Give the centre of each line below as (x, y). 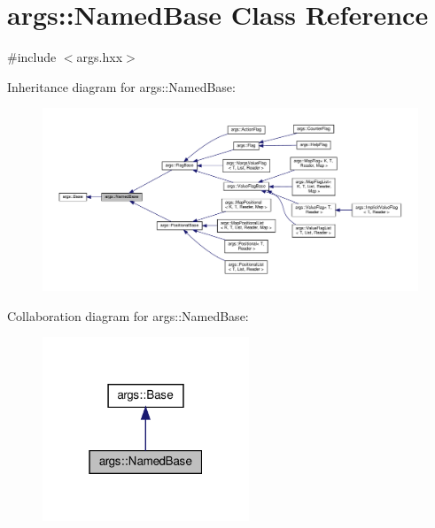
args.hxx (100, 57)
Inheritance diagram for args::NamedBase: (121, 86)
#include (32, 57)
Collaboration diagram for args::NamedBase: (128, 315)
